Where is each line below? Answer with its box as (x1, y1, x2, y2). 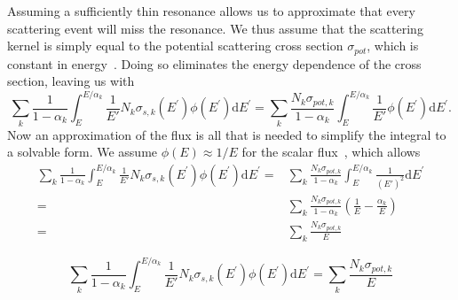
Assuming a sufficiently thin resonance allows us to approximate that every (7, 2, 415, 19)
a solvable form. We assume (7, 142, 158, 161)
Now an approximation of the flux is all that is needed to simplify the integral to (7, 125, 446, 143)
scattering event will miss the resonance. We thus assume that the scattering (7, 19, 423, 37)
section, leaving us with (7, 72, 135, 90)
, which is (367, 36, 419, 55)
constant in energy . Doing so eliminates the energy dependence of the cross (7, 54, 422, 73)
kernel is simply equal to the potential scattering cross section (7, 36, 343, 55)
